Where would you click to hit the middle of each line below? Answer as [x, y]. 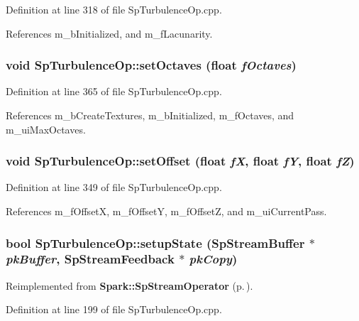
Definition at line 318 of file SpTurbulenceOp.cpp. [114, 9]
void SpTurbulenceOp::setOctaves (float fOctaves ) [151, 65]
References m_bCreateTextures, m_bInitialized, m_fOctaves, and [150, 115]
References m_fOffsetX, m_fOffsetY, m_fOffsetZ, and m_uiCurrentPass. [166, 211]
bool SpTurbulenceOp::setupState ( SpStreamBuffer [155, 243]
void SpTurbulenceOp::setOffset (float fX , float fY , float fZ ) [180, 161]
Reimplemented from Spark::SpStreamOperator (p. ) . [129, 285]
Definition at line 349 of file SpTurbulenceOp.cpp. [114, 187]
